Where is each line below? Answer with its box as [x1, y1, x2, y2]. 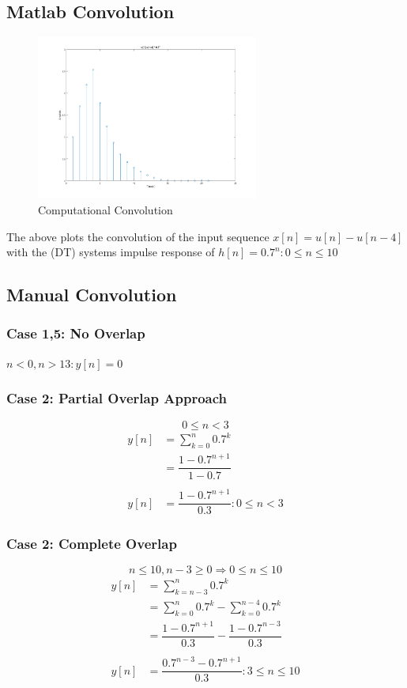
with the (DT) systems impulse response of [6, 244, 215, 260]
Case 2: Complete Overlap [6, 534, 177, 554]
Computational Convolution [38, 202, 173, 217]
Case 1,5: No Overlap [6, 323, 145, 343]
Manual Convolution [6, 282, 177, 307]
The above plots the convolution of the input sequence [6, 228, 269, 244]
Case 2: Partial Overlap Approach [6, 388, 228, 408]
